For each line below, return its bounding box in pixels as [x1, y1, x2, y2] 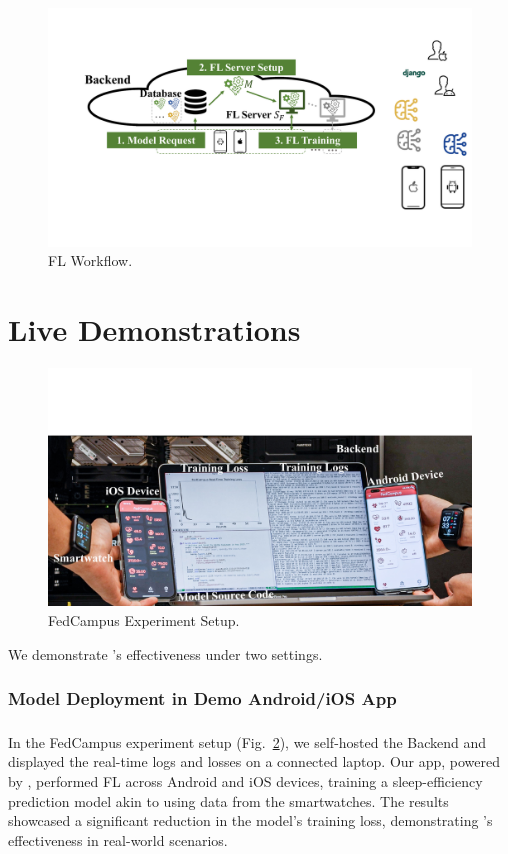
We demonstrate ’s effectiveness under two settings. [8, 643, 323, 664]
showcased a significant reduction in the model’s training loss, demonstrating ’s [8, 810, 493, 831]
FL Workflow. [48, 250, 133, 271]
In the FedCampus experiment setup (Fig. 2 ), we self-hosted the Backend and [8, 731, 487, 752]
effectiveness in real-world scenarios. [8, 829, 228, 850]
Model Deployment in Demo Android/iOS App [8, 686, 397, 711]
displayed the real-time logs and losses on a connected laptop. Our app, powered [8, 751, 501, 772]
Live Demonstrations [8, 308, 301, 349]
